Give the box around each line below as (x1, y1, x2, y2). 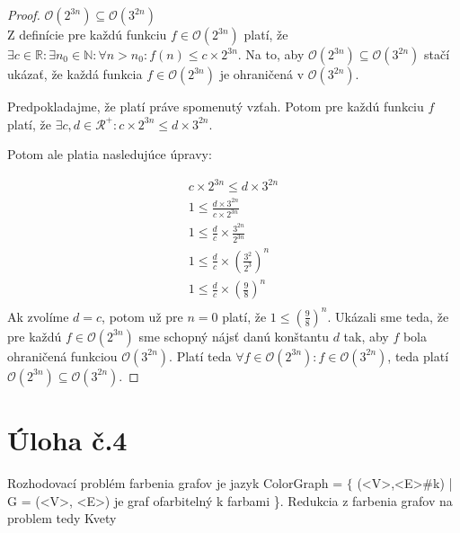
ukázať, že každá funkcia (7, 65, 143, 83)
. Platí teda (169, 346, 232, 365)
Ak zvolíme (7, 306, 69, 325)
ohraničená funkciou (7, 346, 118, 365)
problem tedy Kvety (7, 509, 117, 528)
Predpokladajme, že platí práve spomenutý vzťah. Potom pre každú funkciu (7, 97, 424, 115)
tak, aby (343, 326, 389, 345)
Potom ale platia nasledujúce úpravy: (7, 145, 212, 164)
